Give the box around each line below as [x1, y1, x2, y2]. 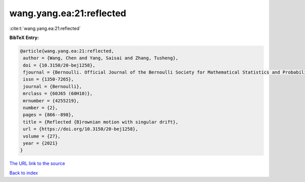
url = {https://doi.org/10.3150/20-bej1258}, [23, 126, 138, 132]
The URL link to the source [9, 160, 66, 167]
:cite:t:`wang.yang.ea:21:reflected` [9, 25, 81, 31]
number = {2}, [23, 105, 58, 111]
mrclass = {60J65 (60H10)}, [23, 91, 93, 96]
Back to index [9, 170, 38, 176]
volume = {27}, [23, 133, 61, 139]
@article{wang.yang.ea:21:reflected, [20, 48, 114, 54]
